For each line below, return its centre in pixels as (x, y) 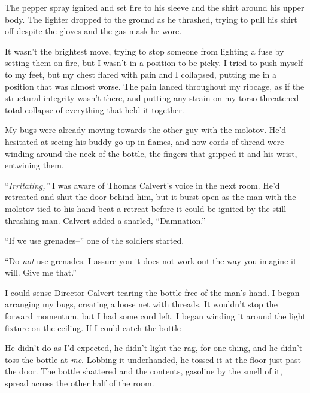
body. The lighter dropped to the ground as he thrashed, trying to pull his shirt (151, 19)
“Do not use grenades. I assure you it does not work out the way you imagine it (151, 260)
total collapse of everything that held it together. (95, 109)
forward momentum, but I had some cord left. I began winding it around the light (155, 316)
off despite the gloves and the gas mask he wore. (93, 31)
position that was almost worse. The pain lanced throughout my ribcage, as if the (155, 86)
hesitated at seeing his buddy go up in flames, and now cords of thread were (145, 141)
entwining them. (34, 165)
